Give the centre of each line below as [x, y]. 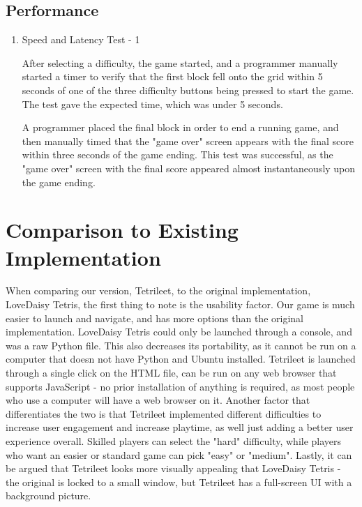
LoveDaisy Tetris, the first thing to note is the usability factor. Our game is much [180, 304]
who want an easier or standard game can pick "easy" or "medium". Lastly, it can [179, 454]
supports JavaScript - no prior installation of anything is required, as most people [180, 386]
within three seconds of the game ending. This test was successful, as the [178, 154]
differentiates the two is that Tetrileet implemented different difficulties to [164, 413]
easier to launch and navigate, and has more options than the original [154, 318]
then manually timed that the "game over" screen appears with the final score [188, 141]
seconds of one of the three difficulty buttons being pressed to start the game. [188, 90]
